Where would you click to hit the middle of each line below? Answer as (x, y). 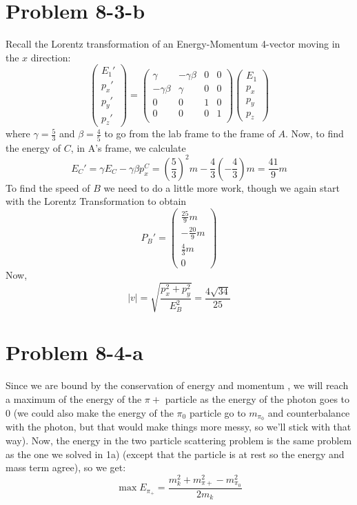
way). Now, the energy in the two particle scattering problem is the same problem (179, 440)
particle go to (217, 412)
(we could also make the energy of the (93, 412)
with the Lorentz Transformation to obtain (96, 201)
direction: (51, 57)
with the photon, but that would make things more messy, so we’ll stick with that (178, 427)
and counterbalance (309, 412)
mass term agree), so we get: (66, 467)
